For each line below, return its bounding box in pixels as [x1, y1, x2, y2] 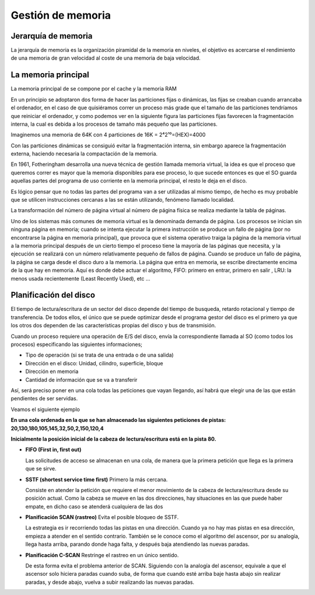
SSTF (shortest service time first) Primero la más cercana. [25, 476, 168, 483]
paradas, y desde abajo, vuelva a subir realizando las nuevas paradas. [25, 579, 195, 586]
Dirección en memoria [25, 368, 79, 375]
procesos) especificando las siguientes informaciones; [10, 341, 143, 348]
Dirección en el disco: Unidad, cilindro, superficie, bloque [25, 359, 163, 366]
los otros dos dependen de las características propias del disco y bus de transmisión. [10, 322, 216, 329]
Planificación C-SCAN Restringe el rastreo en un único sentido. [25, 551, 179, 558]
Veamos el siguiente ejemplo [10, 406, 80, 413]
